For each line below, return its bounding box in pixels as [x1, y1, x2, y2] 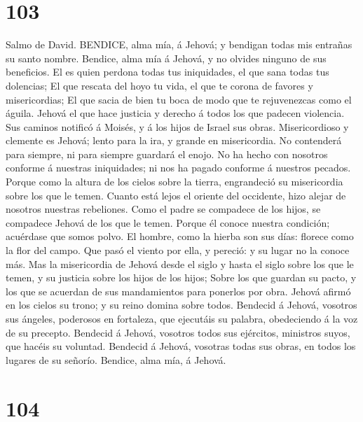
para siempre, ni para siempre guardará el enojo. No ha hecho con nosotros [6, 146, 328, 161]
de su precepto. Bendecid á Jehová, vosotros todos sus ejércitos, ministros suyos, [6, 325, 350, 339]
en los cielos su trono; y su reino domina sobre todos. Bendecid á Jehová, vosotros [6, 297, 357, 312]
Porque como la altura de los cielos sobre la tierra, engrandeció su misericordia [6, 174, 343, 189]
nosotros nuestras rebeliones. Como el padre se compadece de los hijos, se [6, 202, 321, 216]
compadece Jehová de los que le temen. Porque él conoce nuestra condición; [6, 215, 330, 230]
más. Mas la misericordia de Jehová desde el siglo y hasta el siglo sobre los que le [6, 256, 354, 271]
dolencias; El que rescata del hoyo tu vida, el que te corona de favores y [6, 78, 313, 92]
